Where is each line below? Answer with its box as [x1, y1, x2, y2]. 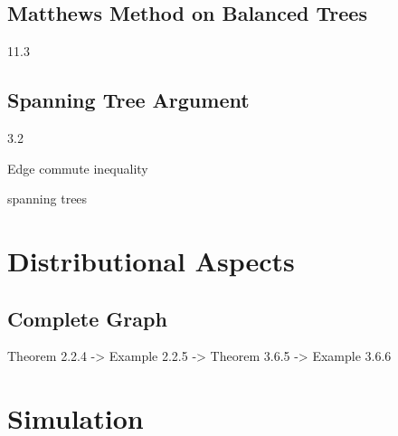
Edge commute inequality [7, 158, 148, 177]
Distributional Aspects [7, 242, 295, 279]
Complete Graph [7, 304, 167, 332]
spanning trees [7, 189, 88, 208]
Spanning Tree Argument [7, 86, 250, 114]
